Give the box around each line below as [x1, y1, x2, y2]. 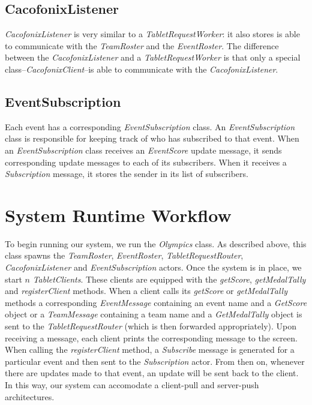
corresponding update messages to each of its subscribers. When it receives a [5, 155, 287, 168]
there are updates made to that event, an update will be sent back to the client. [5, 367, 299, 379]
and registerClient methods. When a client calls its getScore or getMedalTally [5, 284, 288, 297]
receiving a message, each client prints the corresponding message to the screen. [5, 331, 298, 344]
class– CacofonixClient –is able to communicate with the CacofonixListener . [5, 62, 278, 75]
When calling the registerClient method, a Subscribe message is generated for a [5, 343, 295, 356]
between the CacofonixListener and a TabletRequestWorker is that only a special [5, 51, 301, 64]
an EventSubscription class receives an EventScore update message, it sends [5, 143, 282, 156]
